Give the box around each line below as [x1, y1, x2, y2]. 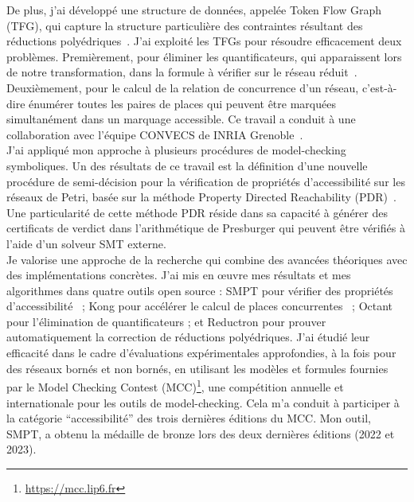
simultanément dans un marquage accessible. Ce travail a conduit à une [6, 111, 356, 127]
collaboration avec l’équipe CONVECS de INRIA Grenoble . [6, 126, 303, 142]
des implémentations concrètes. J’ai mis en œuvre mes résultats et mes [6, 267, 351, 283]
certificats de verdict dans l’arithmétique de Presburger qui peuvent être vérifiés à [6, 220, 405, 236]
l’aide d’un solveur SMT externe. [6, 235, 166, 251]
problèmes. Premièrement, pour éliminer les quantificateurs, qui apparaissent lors [6, 48, 402, 64]
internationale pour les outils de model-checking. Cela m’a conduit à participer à [6, 394, 400, 411]
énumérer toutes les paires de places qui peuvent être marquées [29, 95, 336, 111]
